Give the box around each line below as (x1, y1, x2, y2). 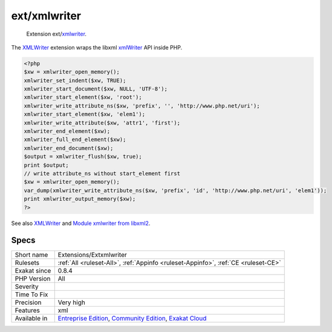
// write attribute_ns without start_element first (24, 170, 181, 177)
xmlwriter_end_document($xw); (24, 145, 114, 151)
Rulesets (15, 259, 39, 267)
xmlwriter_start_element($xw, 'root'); (24, 94, 142, 101)
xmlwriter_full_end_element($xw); (24, 136, 126, 143)
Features (15, 306, 41, 314)
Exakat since (15, 267, 51, 275)
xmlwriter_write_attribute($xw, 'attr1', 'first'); (24, 119, 181, 126)
